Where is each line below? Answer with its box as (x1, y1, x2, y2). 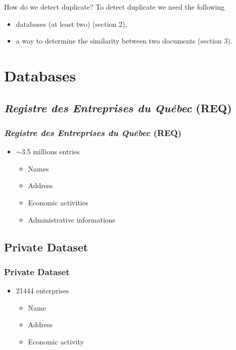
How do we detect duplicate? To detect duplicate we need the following (4, 2, 225, 12)
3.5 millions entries (21, 146, 80, 157)
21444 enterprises (16, 285, 69, 296)
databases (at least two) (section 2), (16, 18, 127, 29)
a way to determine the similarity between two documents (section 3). (16, 35, 232, 46)
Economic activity (28, 336, 84, 346)
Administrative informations (28, 214, 116, 225)
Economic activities (28, 197, 88, 207)
